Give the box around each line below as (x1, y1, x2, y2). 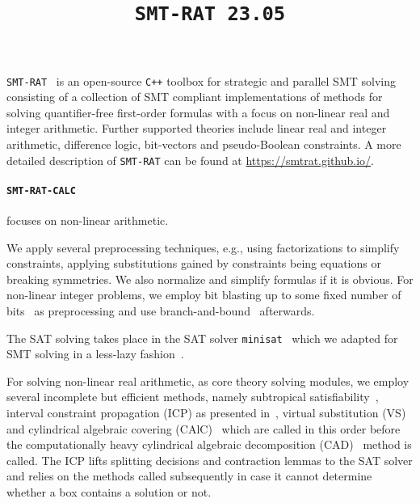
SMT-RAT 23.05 (134, 2, 286, 26)
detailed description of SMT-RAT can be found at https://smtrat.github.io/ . (6, 151, 374, 168)
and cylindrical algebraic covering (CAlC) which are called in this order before (6, 420, 401, 437)
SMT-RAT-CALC (6, 184, 76, 197)
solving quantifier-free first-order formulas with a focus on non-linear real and (6, 104, 390, 120)
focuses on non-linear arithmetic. (6, 212, 169, 229)
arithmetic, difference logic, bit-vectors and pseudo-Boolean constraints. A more (6, 135, 401, 152)
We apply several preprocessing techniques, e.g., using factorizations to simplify (6, 239, 400, 256)
